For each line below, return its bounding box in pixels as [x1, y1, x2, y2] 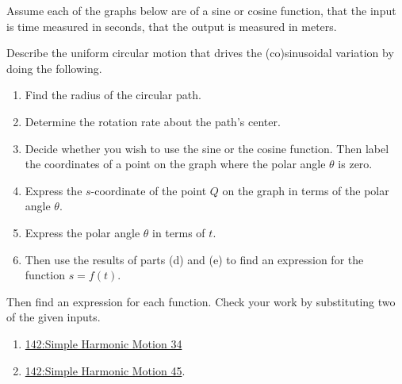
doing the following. [6, 60, 102, 76]
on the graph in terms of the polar [222, 182, 389, 198]
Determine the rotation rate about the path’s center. [25, 113, 281, 129]
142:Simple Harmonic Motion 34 [25, 335, 182, 351]
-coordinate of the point [90, 182, 207, 198]
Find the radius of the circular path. [25, 86, 201, 103]
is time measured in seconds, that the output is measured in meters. [6, 17, 337, 34]
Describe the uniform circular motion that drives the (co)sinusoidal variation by [6, 44, 394, 61]
